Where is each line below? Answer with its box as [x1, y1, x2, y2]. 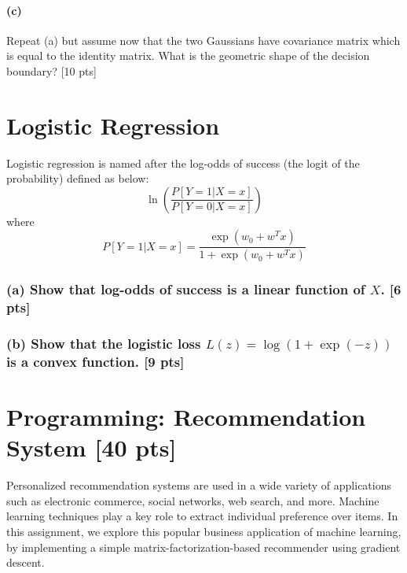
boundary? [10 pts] [6, 62, 97, 79]
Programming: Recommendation [6, 401, 366, 433]
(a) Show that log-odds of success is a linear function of [6, 279, 365, 299]
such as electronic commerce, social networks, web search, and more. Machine [6, 492, 379, 508]
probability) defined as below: [6, 170, 149, 187]
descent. [6, 554, 45, 571]
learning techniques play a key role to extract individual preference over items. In [6, 508, 398, 524]
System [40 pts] [6, 431, 177, 464]
